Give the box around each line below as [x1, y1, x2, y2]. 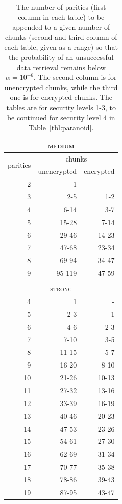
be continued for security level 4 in [7, 112, 115, 123]
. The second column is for [34, 72, 117, 83]
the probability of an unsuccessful [8, 51, 114, 62]
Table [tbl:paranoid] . [29, 122, 94, 133]
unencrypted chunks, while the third [4, 82, 118, 92]
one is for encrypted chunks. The [10, 92, 112, 103]
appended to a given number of [12, 22, 110, 32]
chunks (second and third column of [5, 31, 117, 42]
